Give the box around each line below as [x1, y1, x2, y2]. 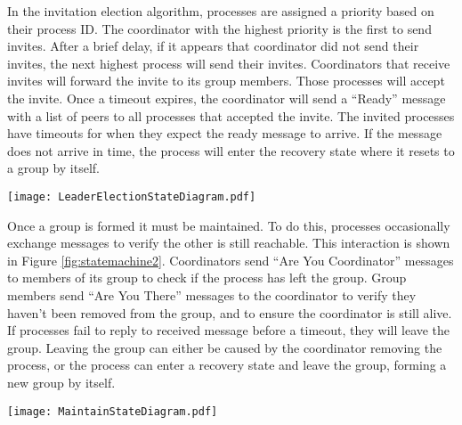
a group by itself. [7, 159, 100, 177]
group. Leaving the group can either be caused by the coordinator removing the [7, 338, 442, 356]
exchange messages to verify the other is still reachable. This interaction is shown [7, 233, 450, 252]
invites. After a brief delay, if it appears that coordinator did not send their [7, 37, 419, 55]
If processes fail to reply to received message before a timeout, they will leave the [7, 321, 450, 339]
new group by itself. [7, 372, 116, 391]
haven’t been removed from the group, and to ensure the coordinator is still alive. [7, 303, 452, 322]
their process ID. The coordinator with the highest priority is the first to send [7, 19, 432, 37]
